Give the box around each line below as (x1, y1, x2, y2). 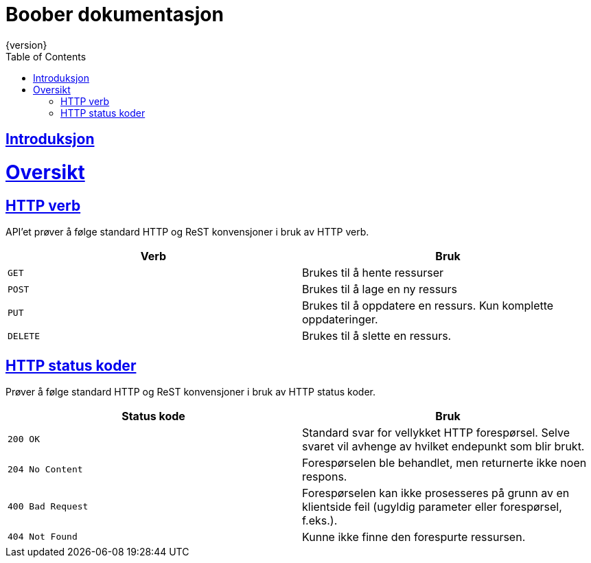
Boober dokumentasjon (5, 3, 224, 26)
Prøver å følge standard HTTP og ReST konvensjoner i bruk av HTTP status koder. (5, 385, 375, 398)
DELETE (8, 330, 40, 341)
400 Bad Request (8, 501, 89, 512)
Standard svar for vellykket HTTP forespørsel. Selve (302, 425, 570, 439)
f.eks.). (302, 513, 338, 527)
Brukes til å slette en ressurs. (302, 329, 452, 343)
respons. (302, 469, 347, 483)
